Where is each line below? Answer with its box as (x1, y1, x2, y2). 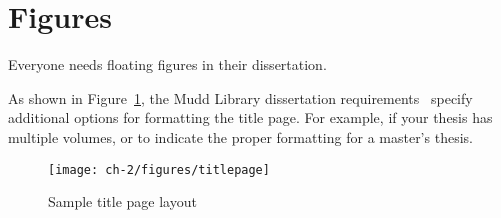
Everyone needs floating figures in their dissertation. (8, 54, 327, 75)
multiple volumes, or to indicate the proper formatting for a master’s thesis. (8, 126, 473, 147)
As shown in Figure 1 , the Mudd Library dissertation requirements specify (8, 87, 473, 108)
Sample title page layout (48, 191, 197, 212)
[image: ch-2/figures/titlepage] (48, 162, 270, 177)
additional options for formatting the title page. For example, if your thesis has (8, 107, 493, 128)
